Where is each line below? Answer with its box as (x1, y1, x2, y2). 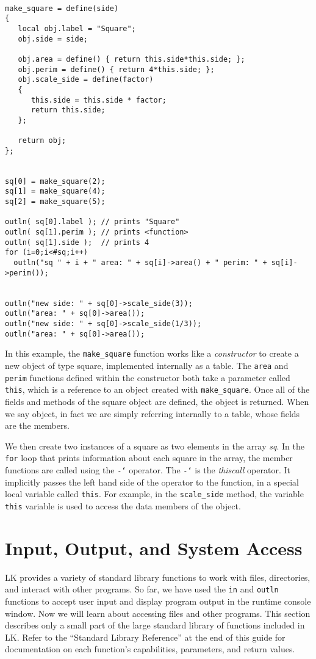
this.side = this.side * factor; (31, 95, 167, 104)
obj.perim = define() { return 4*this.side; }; (18, 65, 215, 74)
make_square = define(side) (5, 4, 119, 13)
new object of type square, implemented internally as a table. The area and (5, 359, 289, 371)
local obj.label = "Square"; (18, 24, 136, 33)
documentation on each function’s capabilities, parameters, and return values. (5, 643, 295, 655)
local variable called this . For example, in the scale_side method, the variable (5, 487, 304, 500)
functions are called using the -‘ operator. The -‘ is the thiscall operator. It (5, 463, 290, 476)
